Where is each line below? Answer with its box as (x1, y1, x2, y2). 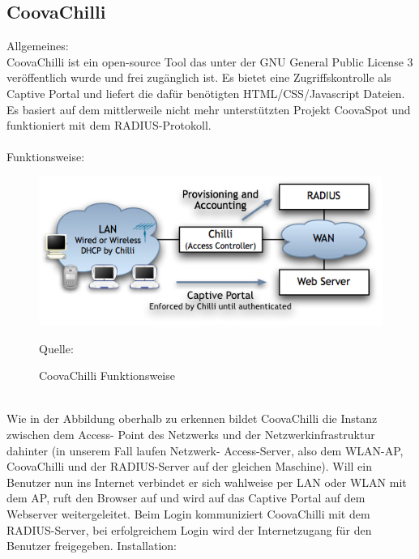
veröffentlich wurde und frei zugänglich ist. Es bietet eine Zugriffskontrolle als (6, 69, 391, 86)
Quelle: (39, 339, 74, 356)
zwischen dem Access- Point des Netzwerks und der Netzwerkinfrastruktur (6, 425, 375, 442)
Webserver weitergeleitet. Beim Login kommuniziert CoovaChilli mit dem (6, 505, 370, 522)
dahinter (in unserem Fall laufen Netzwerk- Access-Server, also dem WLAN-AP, (6, 442, 404, 459)
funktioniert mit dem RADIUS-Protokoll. (6, 117, 212, 134)
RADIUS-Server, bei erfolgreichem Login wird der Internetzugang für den (6, 521, 372, 538)
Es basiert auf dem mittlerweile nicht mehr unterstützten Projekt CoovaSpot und (6, 100, 411, 117)
